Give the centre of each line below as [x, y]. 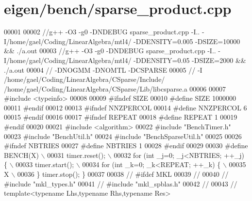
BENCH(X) [21, 155]
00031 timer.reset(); [76, 155]
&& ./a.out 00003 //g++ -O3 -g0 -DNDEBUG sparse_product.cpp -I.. [110, 51]
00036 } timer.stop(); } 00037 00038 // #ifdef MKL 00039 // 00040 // [123, 174]
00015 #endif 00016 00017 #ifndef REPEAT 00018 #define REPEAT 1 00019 [121, 117]
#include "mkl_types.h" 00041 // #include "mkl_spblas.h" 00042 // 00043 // [121, 183]
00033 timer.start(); [45, 164]
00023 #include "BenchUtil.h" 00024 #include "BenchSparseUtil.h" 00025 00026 [123, 136]
